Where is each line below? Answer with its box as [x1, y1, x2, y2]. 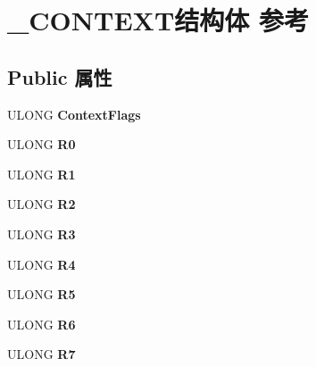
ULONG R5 [7, 285, 76, 304]
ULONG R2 [7, 195, 76, 213]
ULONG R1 [7, 164, 76, 183]
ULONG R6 [7, 314, 76, 333]
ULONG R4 [7, 254, 76, 273]
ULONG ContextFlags [7, 104, 141, 123]
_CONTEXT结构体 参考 [7, 2, 310, 38]
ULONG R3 [7, 224, 76, 243]
